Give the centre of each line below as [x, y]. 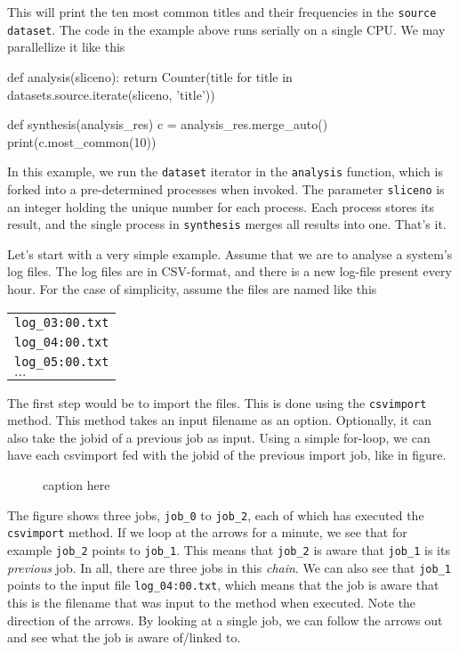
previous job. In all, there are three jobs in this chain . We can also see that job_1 [229, 567]
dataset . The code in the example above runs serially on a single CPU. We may [226, 29]
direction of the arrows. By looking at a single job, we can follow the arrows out [225, 620]
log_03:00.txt [62, 322]
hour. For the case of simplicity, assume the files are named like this [192, 289]
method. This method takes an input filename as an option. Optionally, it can [220, 420]
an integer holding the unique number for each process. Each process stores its [221, 206]
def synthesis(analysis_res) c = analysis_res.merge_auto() [168, 124]
